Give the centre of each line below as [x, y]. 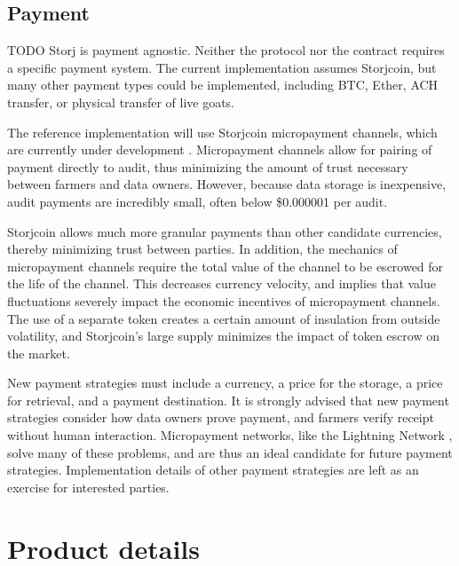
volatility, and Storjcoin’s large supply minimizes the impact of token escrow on [223, 336]
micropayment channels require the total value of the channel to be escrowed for [226, 266]
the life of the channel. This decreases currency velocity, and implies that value [222, 283]
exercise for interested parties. [88, 487]
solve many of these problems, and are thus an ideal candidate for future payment [230, 452]
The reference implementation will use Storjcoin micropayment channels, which [222, 132]
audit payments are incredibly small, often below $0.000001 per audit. [198, 201]
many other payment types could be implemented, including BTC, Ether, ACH [223, 85]
